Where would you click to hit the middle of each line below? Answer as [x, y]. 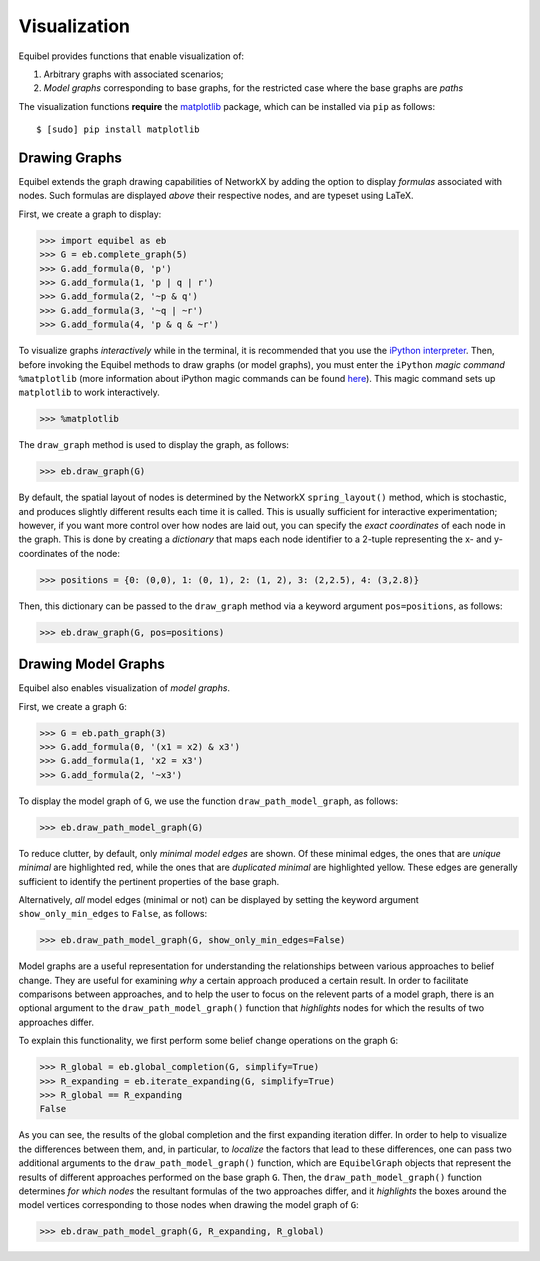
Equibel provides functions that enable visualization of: [131, 56]
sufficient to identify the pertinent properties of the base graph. [149, 881]
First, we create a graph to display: [90, 214]
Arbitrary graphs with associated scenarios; [133, 74]
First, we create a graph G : [72, 706]
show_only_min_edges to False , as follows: [113, 914]
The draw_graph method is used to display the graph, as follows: [154, 445]
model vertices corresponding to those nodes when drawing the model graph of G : [188, 1205]
